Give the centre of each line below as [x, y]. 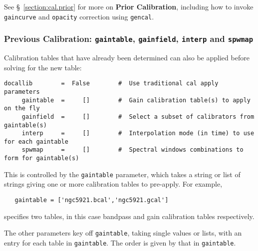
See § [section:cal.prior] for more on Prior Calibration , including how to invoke [129, 6]
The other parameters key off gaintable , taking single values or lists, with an [123, 233]
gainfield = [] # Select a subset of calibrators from [138, 117]
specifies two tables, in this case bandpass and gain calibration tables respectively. [129, 216]
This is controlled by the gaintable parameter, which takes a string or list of [122, 174]
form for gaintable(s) [42, 158]
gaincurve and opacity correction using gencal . [79, 16]
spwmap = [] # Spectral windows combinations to [132, 150]
